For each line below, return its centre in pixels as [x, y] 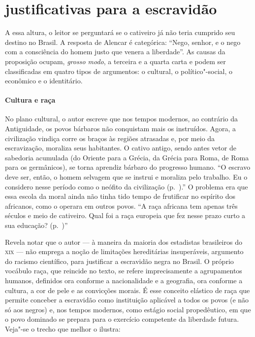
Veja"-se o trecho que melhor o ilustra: [63, 328]
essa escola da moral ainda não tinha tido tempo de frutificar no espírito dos [120, 196]
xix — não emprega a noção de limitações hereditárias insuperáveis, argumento [124, 251]
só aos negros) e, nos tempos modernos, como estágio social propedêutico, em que [128, 309]
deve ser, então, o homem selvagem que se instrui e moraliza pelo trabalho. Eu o [126, 177]
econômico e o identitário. [44, 81]
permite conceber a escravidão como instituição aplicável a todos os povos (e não [127, 300]
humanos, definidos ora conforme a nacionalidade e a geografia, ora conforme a [124, 280]
